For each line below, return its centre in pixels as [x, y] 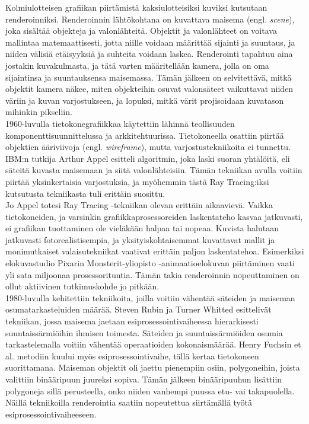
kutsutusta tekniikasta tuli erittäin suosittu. [85, 193]
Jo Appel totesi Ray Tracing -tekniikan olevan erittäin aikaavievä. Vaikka [139, 205]
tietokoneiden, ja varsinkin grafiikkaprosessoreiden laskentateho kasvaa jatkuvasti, [154, 216]
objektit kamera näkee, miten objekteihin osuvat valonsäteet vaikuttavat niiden [149, 89]
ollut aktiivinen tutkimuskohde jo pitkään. [82, 286]
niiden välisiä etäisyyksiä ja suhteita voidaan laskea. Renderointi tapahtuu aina [149, 54]
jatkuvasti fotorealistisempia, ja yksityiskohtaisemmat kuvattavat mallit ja [140, 239]
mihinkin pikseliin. [39, 112]
